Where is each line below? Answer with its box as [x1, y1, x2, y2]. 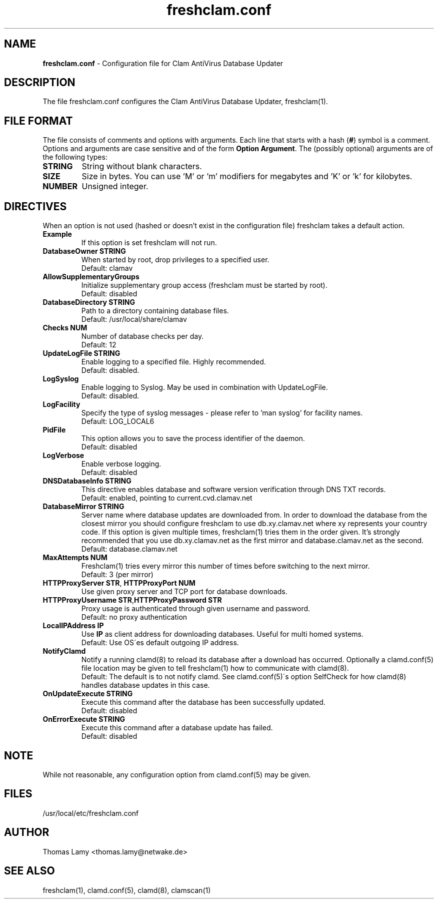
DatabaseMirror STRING [42, 502, 124, 511]
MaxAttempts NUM [42, 553, 107, 562]
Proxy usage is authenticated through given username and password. [81, 604, 310, 613]
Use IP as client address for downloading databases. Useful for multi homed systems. [81, 630, 364, 639]
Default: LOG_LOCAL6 [81, 417, 154, 426]
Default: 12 [81, 340, 116, 349]
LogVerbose [42, 451, 84, 460]
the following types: [42, 153, 107, 162]
